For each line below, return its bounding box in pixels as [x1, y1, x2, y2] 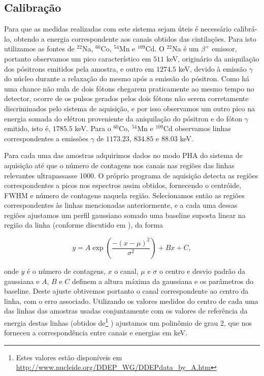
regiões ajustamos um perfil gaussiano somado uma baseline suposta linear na [4, 209, 246, 220]
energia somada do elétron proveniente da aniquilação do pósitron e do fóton [4, 113, 242, 123]
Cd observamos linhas [163, 123, 231, 134]
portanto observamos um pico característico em [4, 53, 151, 64]
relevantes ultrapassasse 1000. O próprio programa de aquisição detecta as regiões [4, 170, 258, 180]
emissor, [212, 43, 237, 54]
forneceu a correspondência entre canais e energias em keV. [4, 327, 187, 338]
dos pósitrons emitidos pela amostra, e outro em [4, 63, 154, 74]
